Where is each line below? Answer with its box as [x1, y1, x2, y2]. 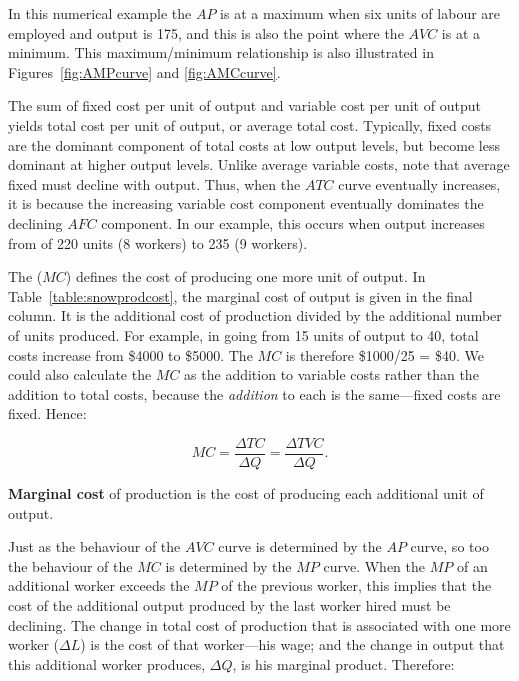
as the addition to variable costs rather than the [184, 364, 479, 385]
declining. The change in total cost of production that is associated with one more [8, 614, 511, 635]
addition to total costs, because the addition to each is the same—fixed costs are [8, 383, 501, 404]
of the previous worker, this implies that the [221, 575, 492, 596]
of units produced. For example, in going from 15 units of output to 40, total [8, 324, 479, 345]
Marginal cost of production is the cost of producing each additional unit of [8, 482, 484, 503]
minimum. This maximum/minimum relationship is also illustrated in [8, 42, 434, 63]
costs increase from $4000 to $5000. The [8, 344, 253, 365]
